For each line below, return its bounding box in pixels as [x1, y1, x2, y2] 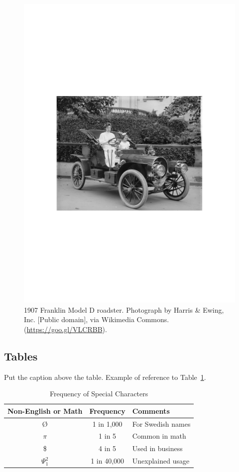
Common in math [132, 431, 186, 441]
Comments [132, 405, 170, 416]
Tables [4, 348, 38, 363]
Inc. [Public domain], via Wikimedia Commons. [24, 314, 169, 325]
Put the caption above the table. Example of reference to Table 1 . [4, 371, 206, 382]
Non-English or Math [7, 405, 83, 416]
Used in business [132, 443, 183, 454]
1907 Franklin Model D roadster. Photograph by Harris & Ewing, [24, 304, 224, 315]
